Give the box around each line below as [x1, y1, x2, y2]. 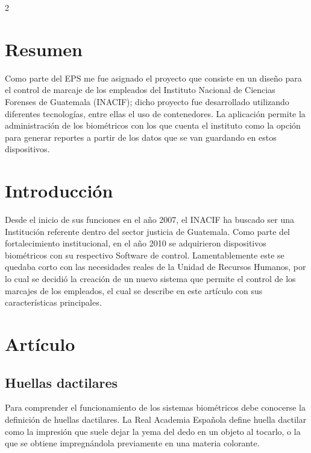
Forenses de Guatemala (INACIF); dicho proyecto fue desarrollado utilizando [5, 95, 289, 108]
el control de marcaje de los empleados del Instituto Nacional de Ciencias [5, 83, 275, 96]
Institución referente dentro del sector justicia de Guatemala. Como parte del [5, 225, 291, 237]
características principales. [5, 296, 102, 309]
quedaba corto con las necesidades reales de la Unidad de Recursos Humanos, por [5, 260, 306, 273]
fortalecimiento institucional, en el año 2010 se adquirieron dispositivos [5, 237, 266, 249]
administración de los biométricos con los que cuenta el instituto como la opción [5, 119, 301, 132]
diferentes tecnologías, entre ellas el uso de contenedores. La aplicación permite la [5, 107, 306, 120]
